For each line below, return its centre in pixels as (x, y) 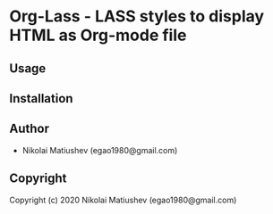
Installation (41, 99)
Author (29, 129)
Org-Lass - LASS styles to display (137, 16)
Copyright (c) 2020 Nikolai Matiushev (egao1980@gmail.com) (123, 200)
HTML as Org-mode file (98, 35)
